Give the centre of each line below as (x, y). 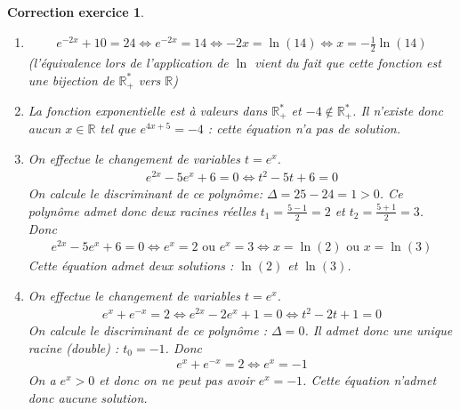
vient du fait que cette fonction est (348, 62)
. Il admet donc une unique (379, 330)
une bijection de (71, 80)
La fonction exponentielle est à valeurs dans (148, 111)
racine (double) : (73, 347)
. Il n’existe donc (398, 111)
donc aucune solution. (88, 397)
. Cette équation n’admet (370, 380)
